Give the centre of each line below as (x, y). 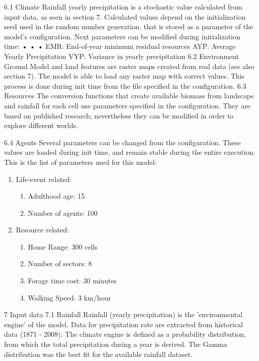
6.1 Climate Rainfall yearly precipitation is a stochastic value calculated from (123, 7)
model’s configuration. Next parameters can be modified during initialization (122, 36)
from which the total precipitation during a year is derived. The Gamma (116, 344)
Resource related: (42, 230)
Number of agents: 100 (63, 213)
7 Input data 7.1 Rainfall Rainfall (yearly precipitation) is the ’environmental (123, 314)
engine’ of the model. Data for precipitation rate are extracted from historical (124, 324)
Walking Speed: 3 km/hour (69, 297)
